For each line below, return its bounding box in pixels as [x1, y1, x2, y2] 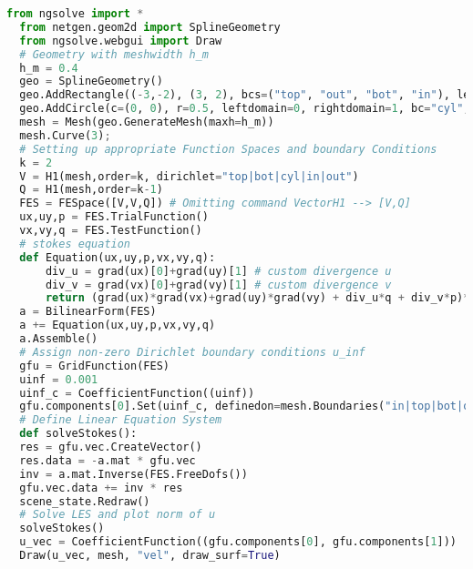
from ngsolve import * [6, 7, 144, 20]
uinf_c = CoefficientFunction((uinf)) [19, 386, 255, 400]
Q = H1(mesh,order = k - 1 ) [19, 183, 163, 197]
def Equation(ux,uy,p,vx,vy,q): [19, 250, 216, 264]
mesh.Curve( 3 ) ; [19, 128, 111, 142]
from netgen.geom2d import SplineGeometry [19, 20, 281, 34]
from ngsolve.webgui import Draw [19, 34, 222, 47]
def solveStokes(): [19, 427, 138, 441]
